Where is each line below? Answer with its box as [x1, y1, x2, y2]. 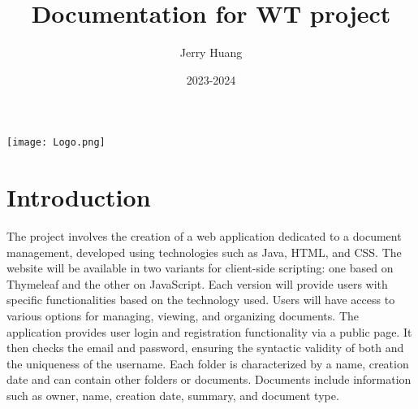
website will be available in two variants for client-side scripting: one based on [6, 259, 394, 276]
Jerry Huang [179, 44, 243, 61]
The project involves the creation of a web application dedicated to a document [6, 228, 402, 245]
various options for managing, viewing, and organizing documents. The [6, 307, 359, 324]
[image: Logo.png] [6, 137, 106, 149]
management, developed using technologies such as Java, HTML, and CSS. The [6, 243, 402, 260]
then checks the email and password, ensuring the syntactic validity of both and [6, 339, 404, 356]
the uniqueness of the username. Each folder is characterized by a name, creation [6, 355, 409, 372]
